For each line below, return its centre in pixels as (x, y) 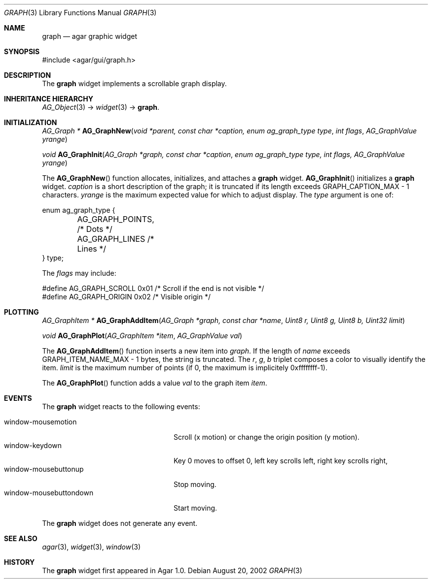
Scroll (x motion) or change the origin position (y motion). (267, 437)
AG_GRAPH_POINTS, (116, 219)
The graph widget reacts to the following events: (121, 406)
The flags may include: (79, 273)
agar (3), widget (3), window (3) (91, 547)
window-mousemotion (40, 422)
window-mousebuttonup (44, 469)
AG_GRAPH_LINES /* (116, 239)
